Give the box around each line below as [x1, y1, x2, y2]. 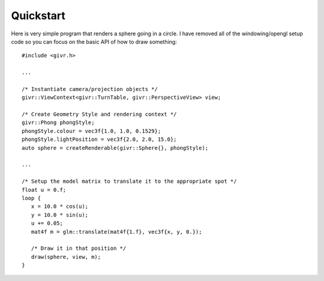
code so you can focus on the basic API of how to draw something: [11, 38, 177, 45]
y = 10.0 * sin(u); [31, 211, 89, 218]
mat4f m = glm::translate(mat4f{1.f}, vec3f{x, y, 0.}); [31, 228, 202, 235]
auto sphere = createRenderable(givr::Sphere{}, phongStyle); [22, 144, 209, 151]
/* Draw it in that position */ [31, 245, 127, 252]
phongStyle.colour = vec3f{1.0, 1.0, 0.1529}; [22, 128, 161, 134]
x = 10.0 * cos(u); [31, 203, 89, 210]
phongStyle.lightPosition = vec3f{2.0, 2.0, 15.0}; [22, 136, 177, 143]
